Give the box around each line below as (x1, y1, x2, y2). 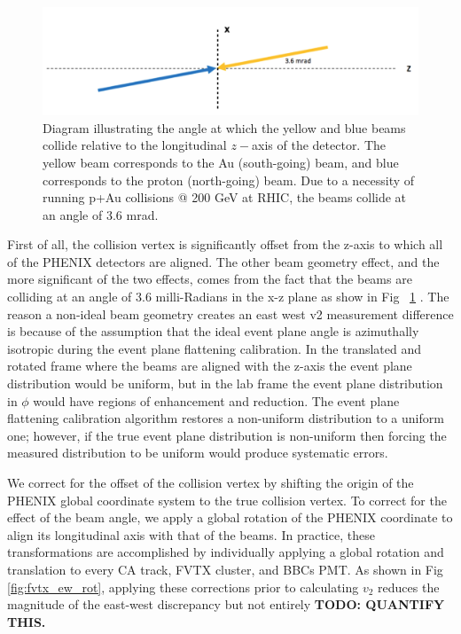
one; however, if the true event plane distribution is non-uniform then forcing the (7, 426, 447, 444)
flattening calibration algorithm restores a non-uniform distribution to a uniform (7, 409, 444, 427)
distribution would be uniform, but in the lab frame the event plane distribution (7, 374, 443, 393)
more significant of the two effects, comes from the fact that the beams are (7, 270, 412, 288)
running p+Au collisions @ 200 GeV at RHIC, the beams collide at (43, 188, 407, 207)
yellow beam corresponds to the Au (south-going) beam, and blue (43, 153, 399, 171)
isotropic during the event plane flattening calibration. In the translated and (7, 339, 422, 357)
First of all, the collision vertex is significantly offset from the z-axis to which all (7, 235, 443, 254)
